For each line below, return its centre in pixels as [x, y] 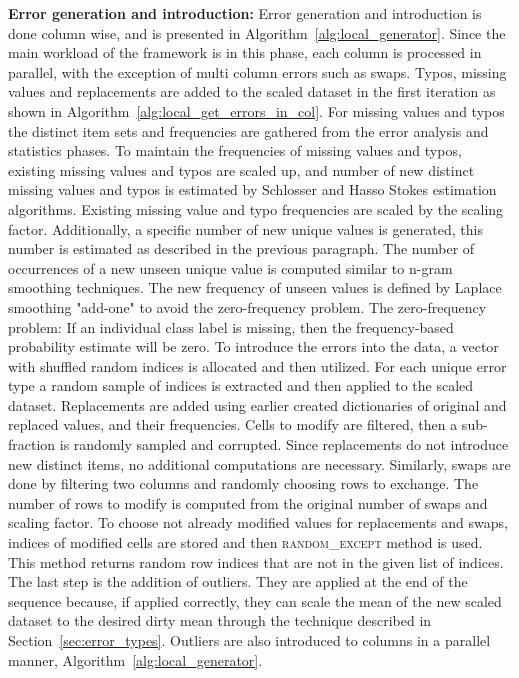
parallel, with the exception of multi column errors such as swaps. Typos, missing [257, 71]
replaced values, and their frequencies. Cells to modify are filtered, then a [233, 424]
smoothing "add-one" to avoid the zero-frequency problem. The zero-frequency [247, 306]
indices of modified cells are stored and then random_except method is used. [245, 542]
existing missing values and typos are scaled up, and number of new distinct [241, 169]
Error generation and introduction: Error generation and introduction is [245, 13]
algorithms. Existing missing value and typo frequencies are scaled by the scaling [256, 208]
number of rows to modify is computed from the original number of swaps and [248, 502]
